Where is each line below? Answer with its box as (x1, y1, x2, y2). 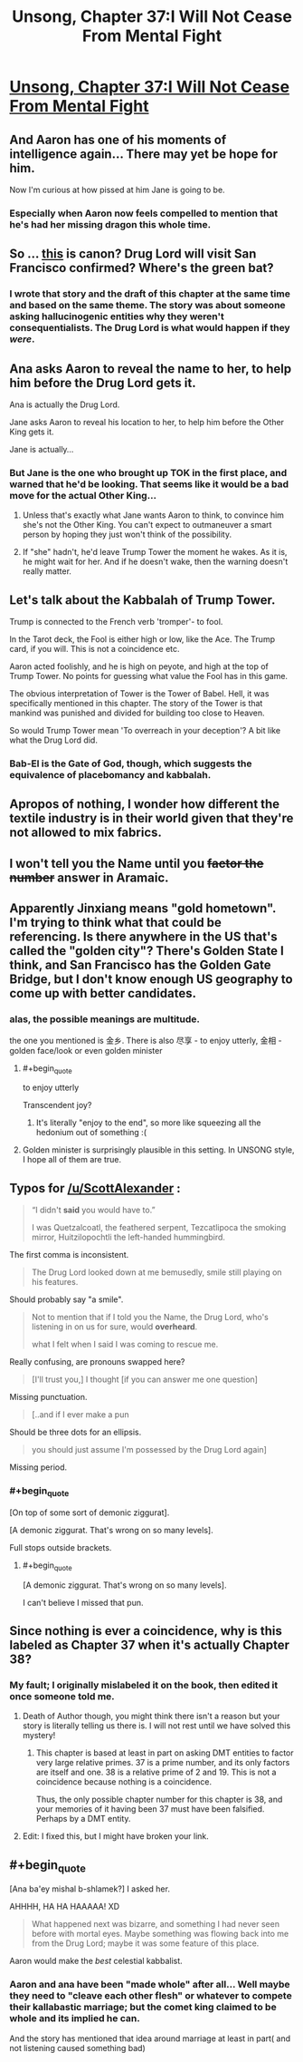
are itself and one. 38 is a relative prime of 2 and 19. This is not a (35, 1766, 277, 1778)
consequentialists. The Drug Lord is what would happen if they (9, 322, 291, 335)
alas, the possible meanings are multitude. (9, 1013, 201, 1026)
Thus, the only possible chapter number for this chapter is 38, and (35, 1794, 283, 1805)
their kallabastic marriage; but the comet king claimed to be (9, 2001, 278, 2014)
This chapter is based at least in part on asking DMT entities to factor (35, 1747, 294, 1758)
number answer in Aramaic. (9, 870, 169, 885)
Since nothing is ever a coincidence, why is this (9, 1623, 283, 1639)
